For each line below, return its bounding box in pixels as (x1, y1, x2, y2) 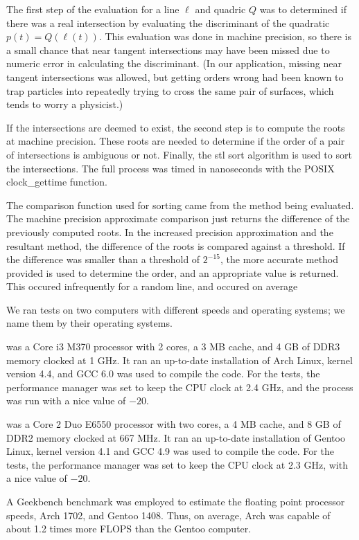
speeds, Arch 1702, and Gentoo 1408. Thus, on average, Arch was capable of (6, 507, 331, 522)
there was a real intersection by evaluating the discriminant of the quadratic (6, 15, 330, 30)
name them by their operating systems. (6, 316, 173, 330)
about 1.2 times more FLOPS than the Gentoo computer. (6, 521, 252, 536)
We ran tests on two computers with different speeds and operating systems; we (6, 302, 345, 316)
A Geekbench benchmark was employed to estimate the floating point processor (6, 494, 345, 508)
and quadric (195, 2, 246, 16)
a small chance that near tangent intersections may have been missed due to (6, 42, 330, 57)
